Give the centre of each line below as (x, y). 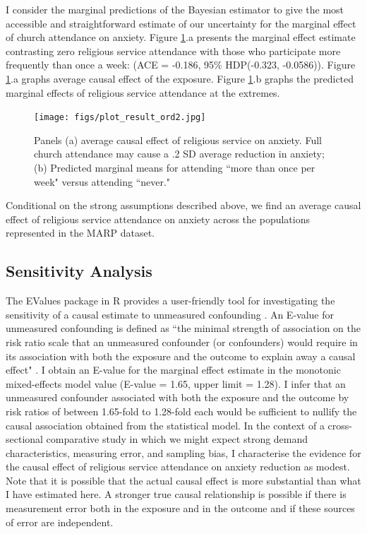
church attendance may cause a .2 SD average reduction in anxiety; (179, 154)
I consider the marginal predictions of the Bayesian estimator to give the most (175, 9)
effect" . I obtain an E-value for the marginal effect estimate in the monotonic (173, 370)
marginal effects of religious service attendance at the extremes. (143, 92)
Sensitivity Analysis (79, 271)
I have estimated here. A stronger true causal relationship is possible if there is (176, 494)
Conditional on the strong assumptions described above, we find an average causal (183, 205)
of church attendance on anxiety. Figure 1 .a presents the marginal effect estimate (181, 37)
